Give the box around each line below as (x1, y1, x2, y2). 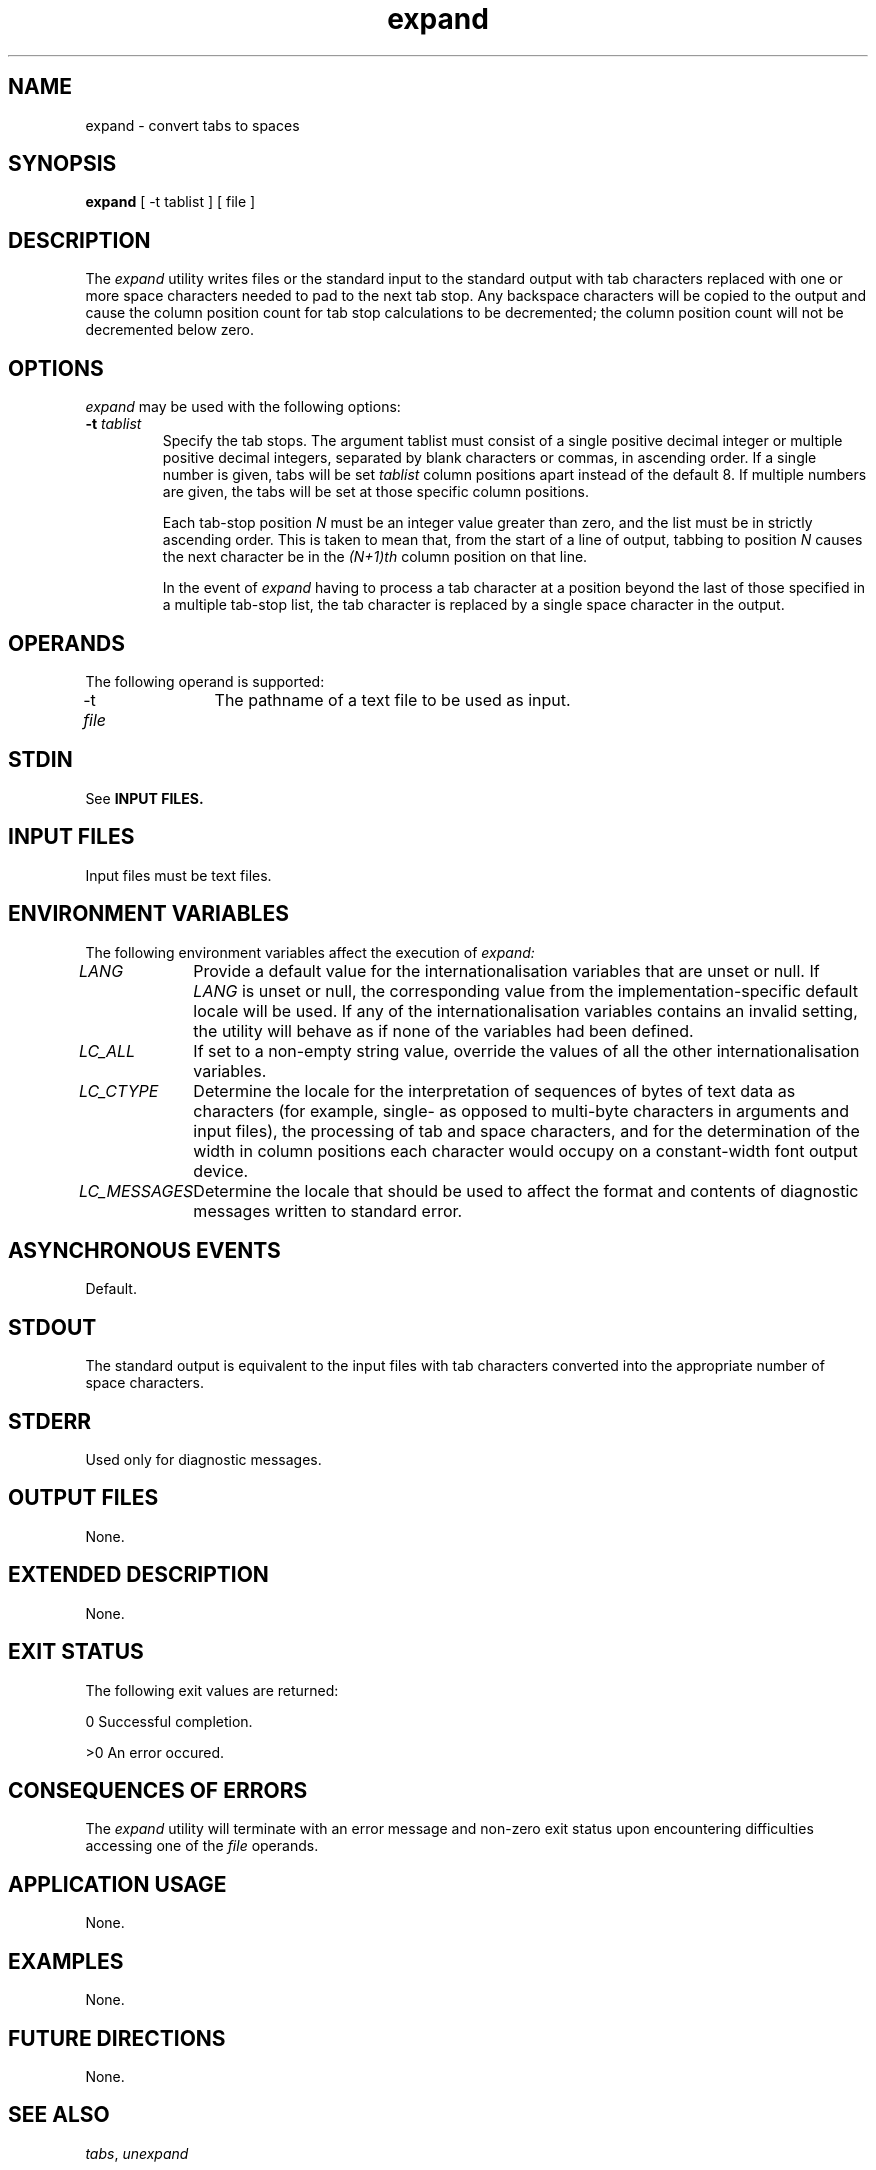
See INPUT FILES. (85, 789, 204, 807)
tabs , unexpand (85, 2144, 189, 2162)
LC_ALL (79, 1040, 136, 1061)
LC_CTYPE (79, 1080, 159, 1101)
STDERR (8, 1408, 92, 1434)
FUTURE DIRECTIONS (8, 2025, 226, 2051)
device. (193, 1160, 249, 1181)
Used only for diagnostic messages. (85, 1451, 322, 1469)
